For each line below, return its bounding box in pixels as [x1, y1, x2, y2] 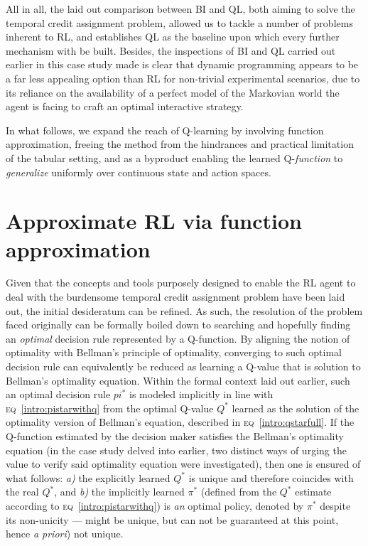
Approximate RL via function [6, 206, 302, 235]
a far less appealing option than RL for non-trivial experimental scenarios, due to [6, 70, 360, 85]
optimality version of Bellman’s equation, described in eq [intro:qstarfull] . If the [6, 414, 355, 429]
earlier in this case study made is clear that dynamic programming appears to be [6, 57, 359, 72]
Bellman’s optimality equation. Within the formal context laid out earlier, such [6, 373, 350, 387]
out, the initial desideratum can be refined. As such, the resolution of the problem [6, 303, 363, 318]
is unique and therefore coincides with [188, 470, 354, 485]
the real [6, 484, 39, 499]
